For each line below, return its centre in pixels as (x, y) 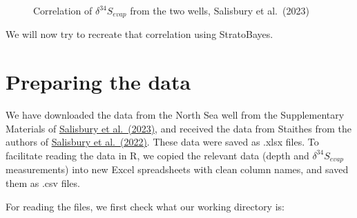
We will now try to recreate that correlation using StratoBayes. (139, 34)
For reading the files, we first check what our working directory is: (145, 206)
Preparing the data (98, 82)
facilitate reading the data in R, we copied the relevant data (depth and (157, 155)
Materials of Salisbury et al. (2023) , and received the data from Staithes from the (178, 128)
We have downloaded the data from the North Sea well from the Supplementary (175, 115)
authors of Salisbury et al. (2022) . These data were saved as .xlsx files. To (162, 142)
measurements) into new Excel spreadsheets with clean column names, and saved (177, 169)
